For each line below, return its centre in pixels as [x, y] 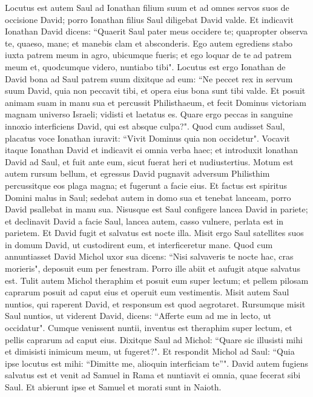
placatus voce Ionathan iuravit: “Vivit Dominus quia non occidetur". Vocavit [147, 138]
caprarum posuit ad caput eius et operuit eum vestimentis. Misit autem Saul [147, 292]
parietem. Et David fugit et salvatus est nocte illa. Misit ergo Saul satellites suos [154, 233]
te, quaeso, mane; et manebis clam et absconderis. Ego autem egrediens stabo [149, 43]
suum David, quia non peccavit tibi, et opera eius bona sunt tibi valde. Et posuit [155, 90]
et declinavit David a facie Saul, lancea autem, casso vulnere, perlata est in [144, 221]
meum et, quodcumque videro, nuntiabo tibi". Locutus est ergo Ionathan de [145, 66]
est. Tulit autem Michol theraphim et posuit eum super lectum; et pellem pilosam [157, 280]
